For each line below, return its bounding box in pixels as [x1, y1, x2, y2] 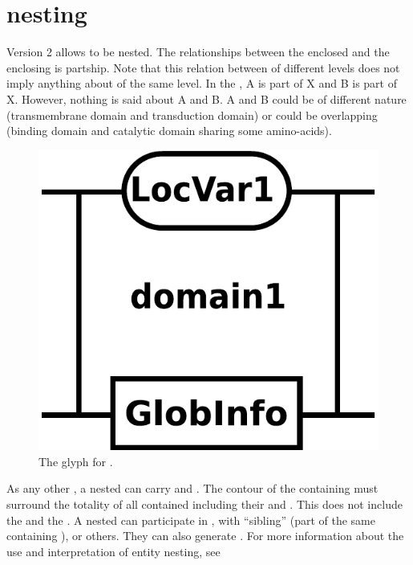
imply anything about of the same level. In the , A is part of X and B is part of [6, 75, 398, 92]
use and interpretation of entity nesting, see [6, 542, 221, 559]
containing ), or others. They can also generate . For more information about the [6, 527, 404, 544]
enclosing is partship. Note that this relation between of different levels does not [6, 59, 400, 76]
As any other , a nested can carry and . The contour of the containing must [6, 480, 379, 497]
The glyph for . [38, 452, 113, 469]
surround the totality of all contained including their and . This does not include [6, 496, 403, 513]
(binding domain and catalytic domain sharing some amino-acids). [6, 122, 332, 139]
